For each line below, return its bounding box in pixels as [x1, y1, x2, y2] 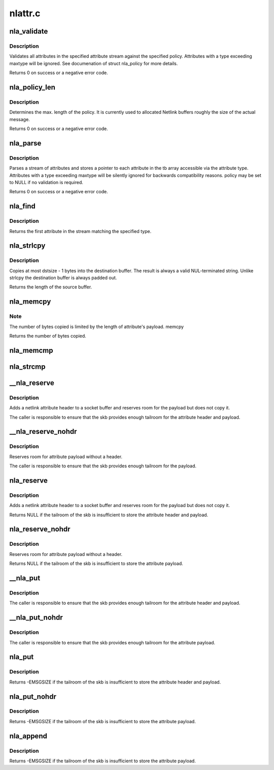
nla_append [9, 731, 48, 740]
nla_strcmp [9, 362, 46, 371]
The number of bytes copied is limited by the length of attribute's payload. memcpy [9, 323, 184, 330]
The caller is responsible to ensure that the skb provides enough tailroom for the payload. [9, 463, 197, 469]
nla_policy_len [9, 83, 56, 92]
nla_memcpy [9, 298, 51, 306]
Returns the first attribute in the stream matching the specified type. [9, 228, 152, 234]
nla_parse [9, 139, 42, 147]
